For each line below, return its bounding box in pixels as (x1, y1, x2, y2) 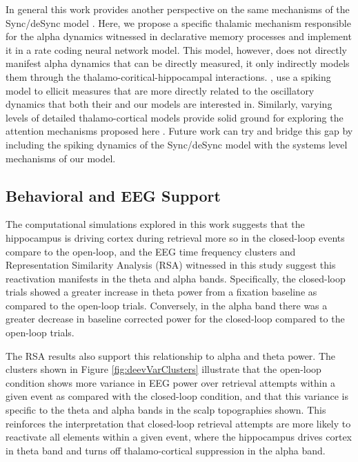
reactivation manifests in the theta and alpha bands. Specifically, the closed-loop (6, 271, 346, 285)
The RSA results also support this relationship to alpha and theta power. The (6, 348, 336, 363)
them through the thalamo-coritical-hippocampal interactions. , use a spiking (6, 69, 331, 84)
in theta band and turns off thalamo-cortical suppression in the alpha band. (6, 443, 326, 457)
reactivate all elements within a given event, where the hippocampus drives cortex (6, 430, 352, 444)
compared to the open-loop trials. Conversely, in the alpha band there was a (6, 298, 328, 312)
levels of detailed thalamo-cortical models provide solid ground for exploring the (6, 110, 344, 124)
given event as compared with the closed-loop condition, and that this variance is (6, 389, 348, 403)
